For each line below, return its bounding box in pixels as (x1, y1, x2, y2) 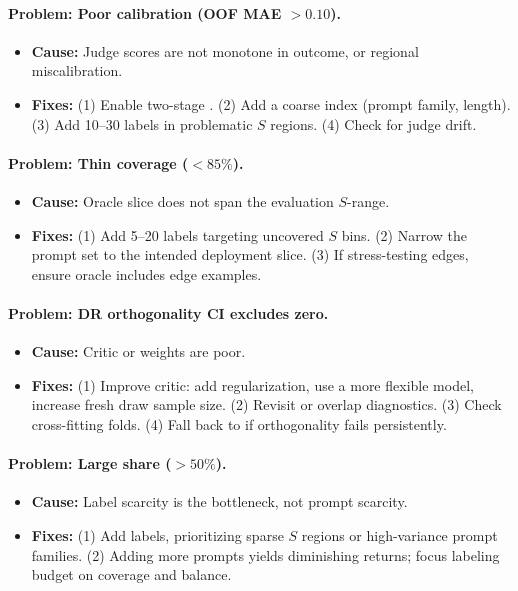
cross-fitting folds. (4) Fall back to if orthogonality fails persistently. (31, 413, 447, 434)
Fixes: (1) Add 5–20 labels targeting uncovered (31, 224, 324, 245)
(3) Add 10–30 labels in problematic (31, 113, 253, 134)
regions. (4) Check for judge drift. (270, 113, 477, 134)
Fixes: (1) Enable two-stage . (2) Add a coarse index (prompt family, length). (31, 93, 511, 114)
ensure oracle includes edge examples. (31, 263, 262, 284)
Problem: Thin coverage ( (8, 152, 189, 173)
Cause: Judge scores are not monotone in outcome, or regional (31, 40, 419, 61)
